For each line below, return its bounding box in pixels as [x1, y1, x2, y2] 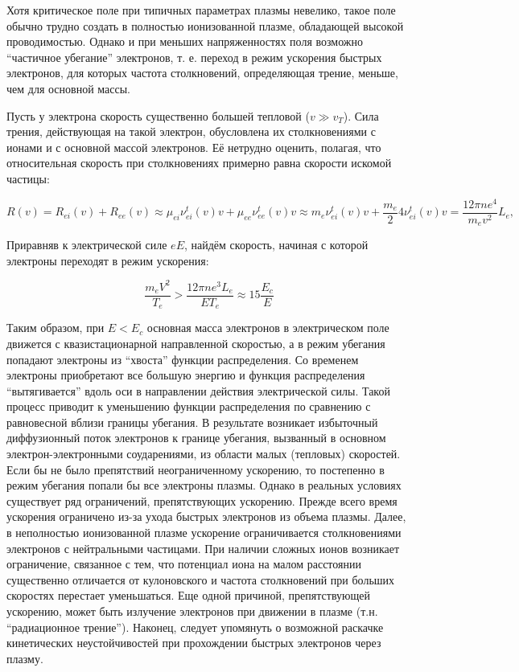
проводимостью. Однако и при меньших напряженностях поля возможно [6, 33, 364, 50]
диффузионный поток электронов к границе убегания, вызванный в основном [6, 429, 386, 446]
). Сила [343, 107, 379, 124]
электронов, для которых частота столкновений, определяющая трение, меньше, [6, 64, 398, 81]
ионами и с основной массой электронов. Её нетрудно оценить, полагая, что [6, 138, 381, 155]
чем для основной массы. [6, 80, 131, 96]
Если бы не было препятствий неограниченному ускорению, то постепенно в [6, 461, 385, 477]
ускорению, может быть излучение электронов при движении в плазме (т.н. [6, 603, 378, 620]
